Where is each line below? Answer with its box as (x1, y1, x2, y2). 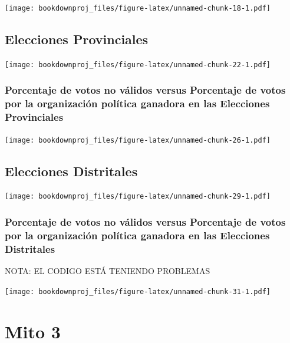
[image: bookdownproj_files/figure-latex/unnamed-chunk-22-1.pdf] (5, 60, 271, 69)
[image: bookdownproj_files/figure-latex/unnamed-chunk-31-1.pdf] (5, 287, 271, 296)
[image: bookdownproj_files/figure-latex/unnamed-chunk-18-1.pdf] (5, 4, 271, 12)
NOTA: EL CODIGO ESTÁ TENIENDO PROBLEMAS (5, 265, 210, 277)
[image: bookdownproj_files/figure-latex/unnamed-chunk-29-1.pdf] (5, 192, 271, 201)
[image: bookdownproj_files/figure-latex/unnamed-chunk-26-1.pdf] (5, 136, 271, 144)
